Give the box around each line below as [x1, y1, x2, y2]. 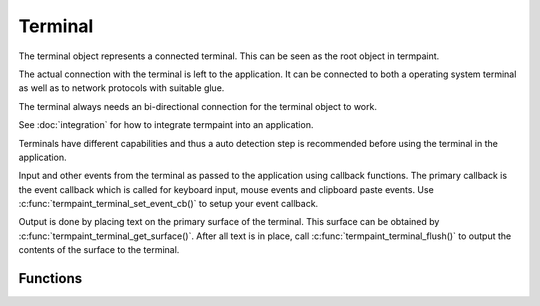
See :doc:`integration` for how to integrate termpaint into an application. [18, 119, 314, 131]
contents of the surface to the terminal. [18, 244, 180, 256]
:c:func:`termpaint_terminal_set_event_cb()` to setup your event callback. [18, 198, 319, 210]
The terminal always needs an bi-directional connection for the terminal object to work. [18, 100, 377, 112]
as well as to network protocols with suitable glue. [18, 82, 225, 94]
